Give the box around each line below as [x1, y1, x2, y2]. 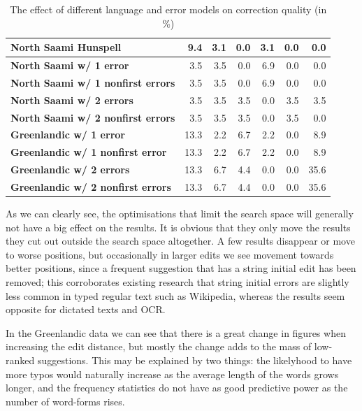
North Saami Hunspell [10, 40, 122, 55]
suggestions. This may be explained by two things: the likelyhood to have [37, 352, 352, 367]
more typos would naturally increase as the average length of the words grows [6, 366, 339, 381]
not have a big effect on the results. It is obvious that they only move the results [6, 219, 351, 234]
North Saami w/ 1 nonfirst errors [10, 75, 175, 89]
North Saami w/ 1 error [10, 58, 129, 73]
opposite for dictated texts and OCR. [6, 302, 166, 317]
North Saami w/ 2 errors [10, 92, 133, 107]
